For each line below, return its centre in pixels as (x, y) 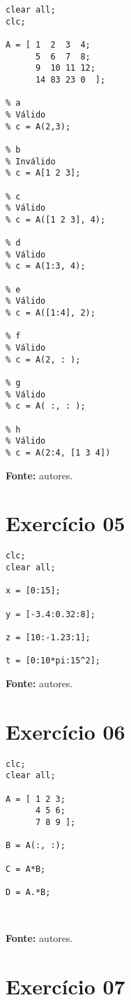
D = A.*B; (28, 892)
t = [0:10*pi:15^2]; (53, 661)
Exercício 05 (65, 523)
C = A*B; (26, 869)
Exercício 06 (65, 731)
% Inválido (31, 161)
